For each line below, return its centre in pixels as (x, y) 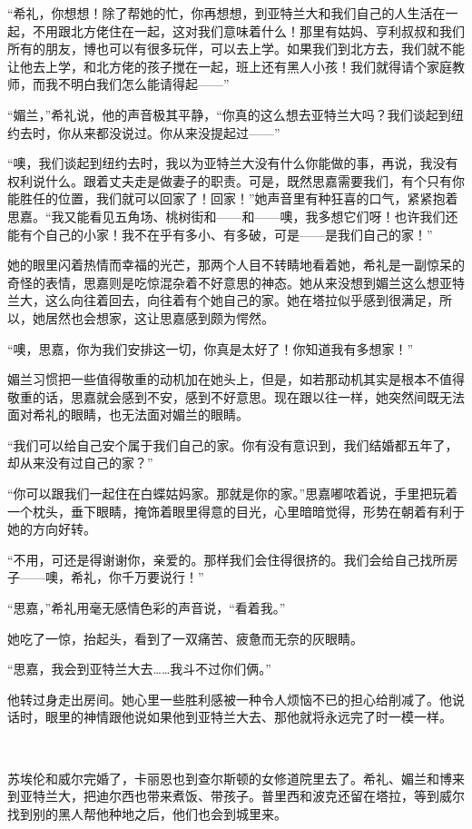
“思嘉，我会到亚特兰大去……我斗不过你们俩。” (139, 669)
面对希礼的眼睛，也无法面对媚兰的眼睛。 (128, 414)
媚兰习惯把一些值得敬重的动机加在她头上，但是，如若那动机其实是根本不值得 (236, 379)
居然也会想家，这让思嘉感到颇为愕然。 (159, 317)
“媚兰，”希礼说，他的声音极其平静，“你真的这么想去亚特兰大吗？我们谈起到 (229, 114)
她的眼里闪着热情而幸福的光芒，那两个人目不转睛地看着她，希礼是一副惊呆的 (236, 265)
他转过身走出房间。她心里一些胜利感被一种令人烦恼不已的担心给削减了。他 (230, 699)
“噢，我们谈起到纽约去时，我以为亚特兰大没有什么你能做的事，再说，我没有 (233, 163)
